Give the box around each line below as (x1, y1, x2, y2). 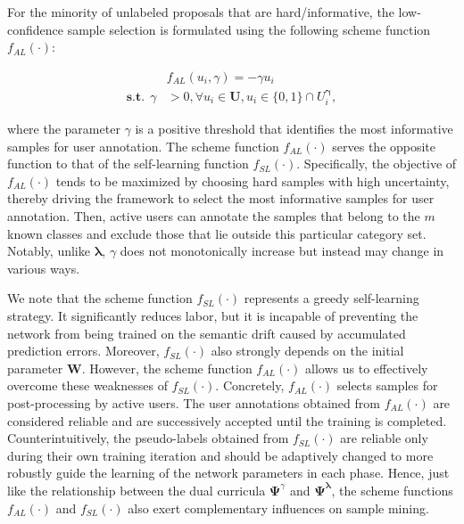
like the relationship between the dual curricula (7, 480, 266, 499)
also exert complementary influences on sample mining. (128, 498, 429, 517)
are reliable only (340, 429, 428, 447)
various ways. (7, 258, 80, 277)
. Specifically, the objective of (296, 154, 457, 173)
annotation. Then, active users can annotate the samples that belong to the (7, 207, 420, 225)
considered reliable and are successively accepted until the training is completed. (7, 411, 447, 430)
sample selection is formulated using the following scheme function (67, 20, 431, 38)
